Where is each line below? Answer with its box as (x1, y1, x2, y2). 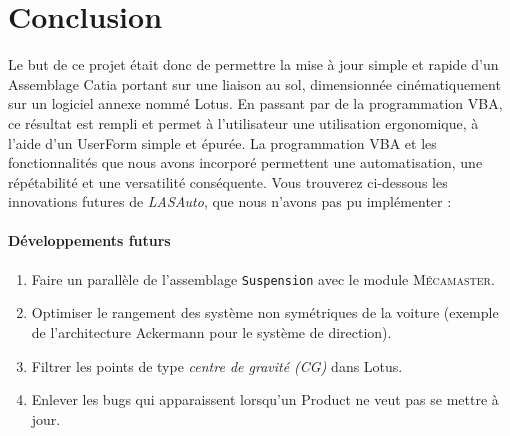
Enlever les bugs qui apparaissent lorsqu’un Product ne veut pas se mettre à (31, 389, 499, 410)
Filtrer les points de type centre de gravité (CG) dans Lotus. (31, 355, 403, 376)
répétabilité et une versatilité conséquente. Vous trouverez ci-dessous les (8, 171, 448, 192)
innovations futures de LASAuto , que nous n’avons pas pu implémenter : (8, 191, 452, 212)
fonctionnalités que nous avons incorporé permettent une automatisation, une (8, 152, 483, 173)
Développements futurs (8, 230, 171, 251)
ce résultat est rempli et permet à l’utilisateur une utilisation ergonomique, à (8, 112, 479, 133)
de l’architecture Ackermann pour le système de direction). (31, 321, 392, 342)
